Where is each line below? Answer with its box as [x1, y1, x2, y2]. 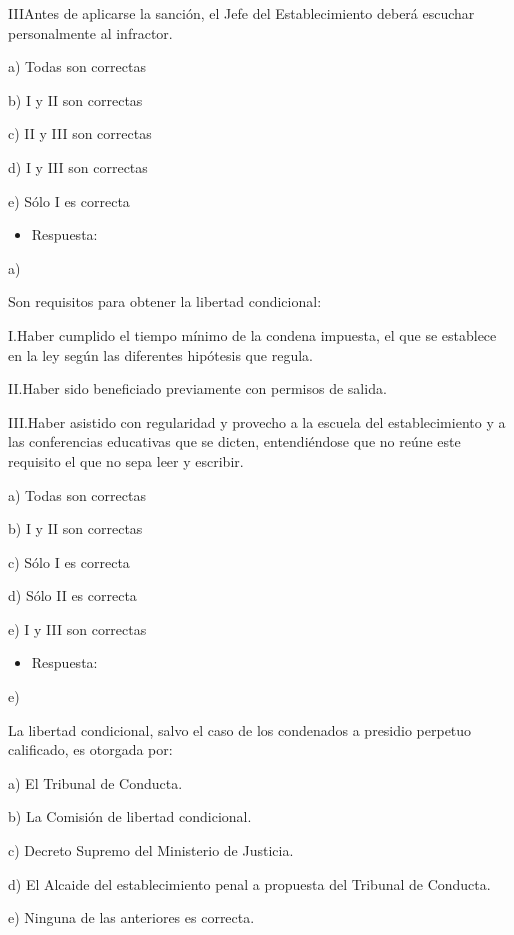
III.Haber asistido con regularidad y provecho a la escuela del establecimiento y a [8, 411, 506, 432]
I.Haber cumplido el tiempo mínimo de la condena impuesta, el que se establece [8, 324, 497, 345]
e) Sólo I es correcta [8, 190, 130, 211]
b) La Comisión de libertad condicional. [8, 806, 252, 827]
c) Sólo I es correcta [8, 551, 130, 572]
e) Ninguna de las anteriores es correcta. [8, 907, 255, 928]
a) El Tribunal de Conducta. [8, 772, 183, 793]
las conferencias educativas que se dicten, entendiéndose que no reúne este [8, 431, 461, 452]
